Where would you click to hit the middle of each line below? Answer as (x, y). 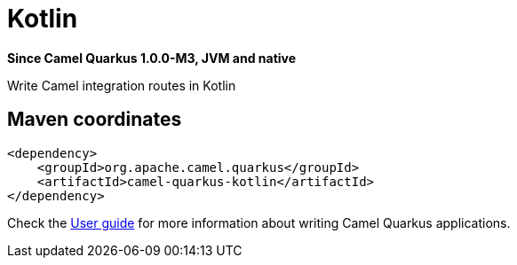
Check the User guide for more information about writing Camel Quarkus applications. (259, 222)
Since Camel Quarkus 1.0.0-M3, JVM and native (152, 58)
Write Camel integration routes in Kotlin (122, 85)
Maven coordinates (95, 120)
